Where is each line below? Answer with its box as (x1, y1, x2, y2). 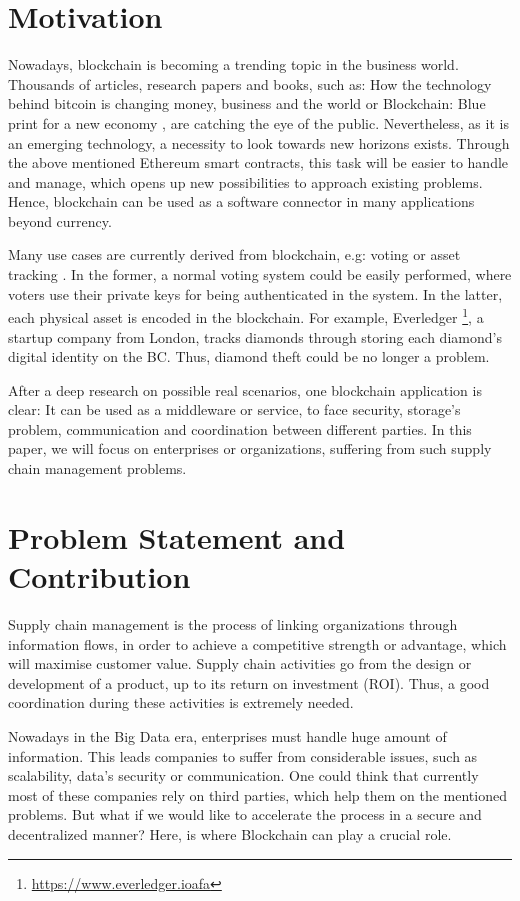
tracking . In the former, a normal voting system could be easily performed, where (8, 264, 512, 285)
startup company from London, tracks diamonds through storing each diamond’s (8, 326, 502, 347)
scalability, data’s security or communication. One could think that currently (8, 765, 479, 786)
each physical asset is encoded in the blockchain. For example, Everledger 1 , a (8, 304, 484, 327)
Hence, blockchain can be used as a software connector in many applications (8, 191, 475, 212)
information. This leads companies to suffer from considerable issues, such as (8, 745, 478, 766)
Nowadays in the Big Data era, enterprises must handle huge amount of (8, 725, 447, 746)
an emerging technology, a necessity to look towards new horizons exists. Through (8, 132, 510, 153)
